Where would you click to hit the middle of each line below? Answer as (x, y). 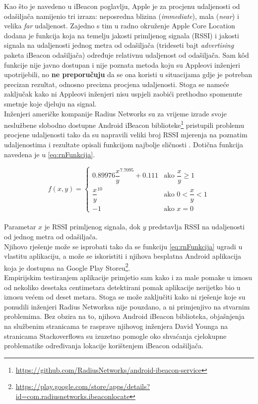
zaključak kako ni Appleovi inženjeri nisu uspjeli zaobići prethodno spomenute (123, 94)
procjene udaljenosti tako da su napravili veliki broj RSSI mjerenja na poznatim (126, 135)
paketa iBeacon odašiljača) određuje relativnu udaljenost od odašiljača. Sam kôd (127, 54)
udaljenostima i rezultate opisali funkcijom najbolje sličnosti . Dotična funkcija (124, 144)
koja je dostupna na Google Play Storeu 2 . (67, 267)
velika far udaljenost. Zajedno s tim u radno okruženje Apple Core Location (120, 26)
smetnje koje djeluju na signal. (50, 103)
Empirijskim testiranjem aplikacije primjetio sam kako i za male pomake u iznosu (128, 277)
